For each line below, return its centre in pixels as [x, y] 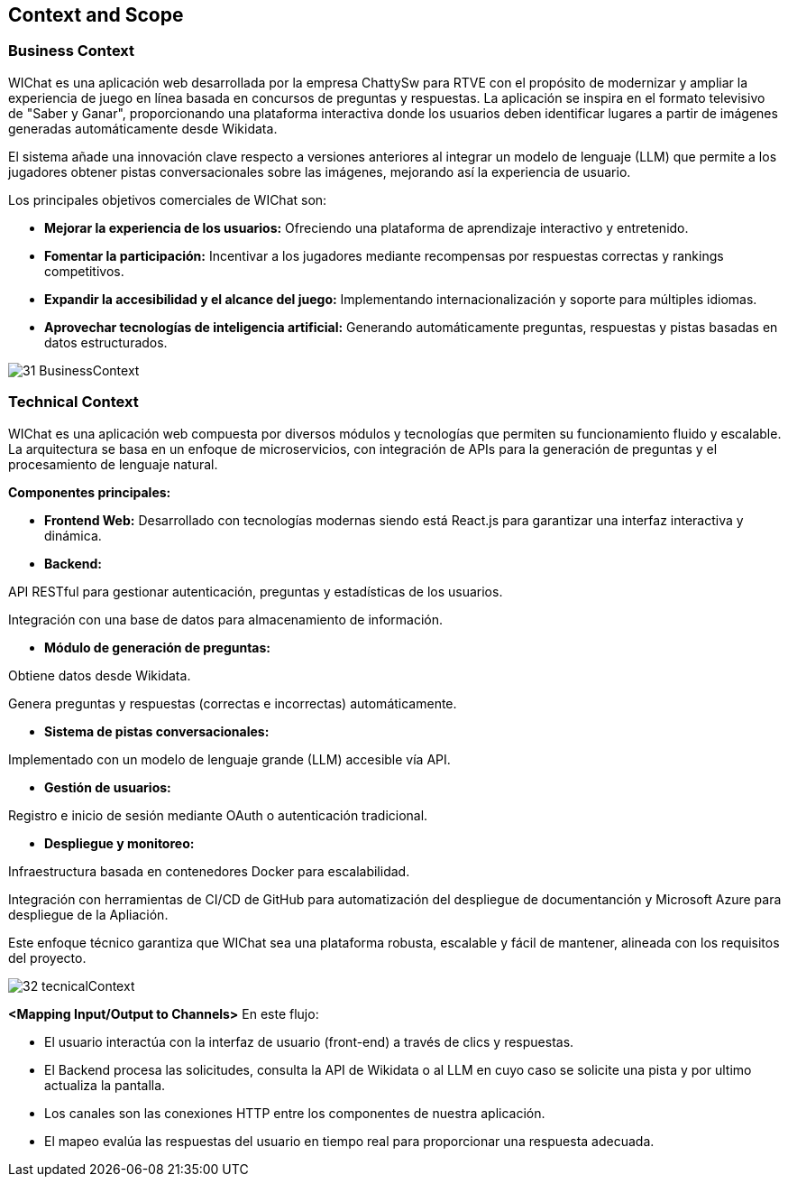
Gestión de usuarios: [108, 787]
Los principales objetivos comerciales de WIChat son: [168, 199]
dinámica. [73, 535]
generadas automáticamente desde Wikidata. [143, 128]
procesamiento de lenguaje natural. [113, 464]
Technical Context [73, 402]
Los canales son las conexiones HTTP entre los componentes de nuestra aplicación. [295, 1113]
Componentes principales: [90, 492]
